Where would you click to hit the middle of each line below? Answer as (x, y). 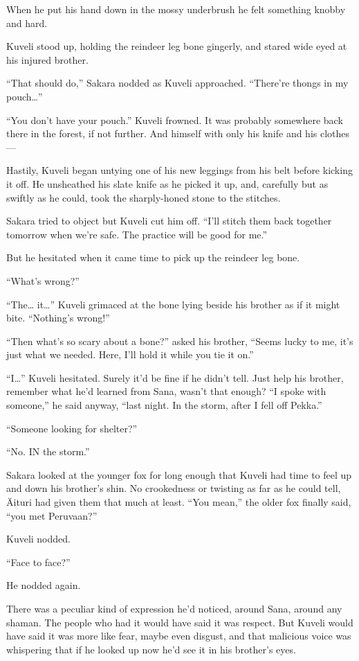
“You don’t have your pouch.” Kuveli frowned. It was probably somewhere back (175, 120)
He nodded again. (44, 585)
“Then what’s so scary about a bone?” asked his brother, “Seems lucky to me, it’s (180, 341)
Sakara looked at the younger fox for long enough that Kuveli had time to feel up (179, 474)
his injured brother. (47, 59)
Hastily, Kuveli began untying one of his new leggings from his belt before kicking (179, 170)
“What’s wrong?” (43, 280)
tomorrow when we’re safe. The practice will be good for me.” (137, 234)
